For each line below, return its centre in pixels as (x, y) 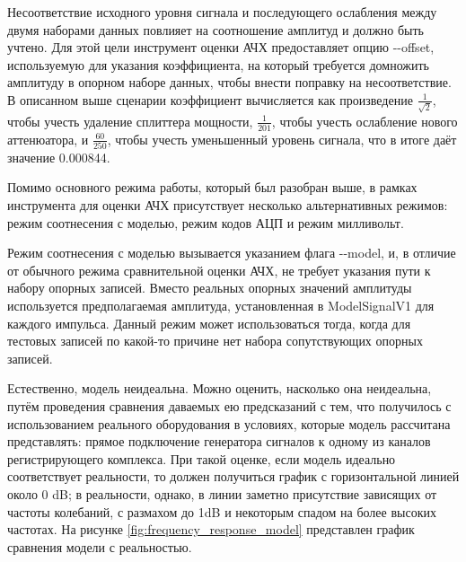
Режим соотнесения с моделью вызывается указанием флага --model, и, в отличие (232, 253)
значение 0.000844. (59, 157)
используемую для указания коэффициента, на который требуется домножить (218, 64)
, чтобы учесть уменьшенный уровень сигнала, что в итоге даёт (282, 139)
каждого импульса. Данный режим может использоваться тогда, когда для (209, 323)
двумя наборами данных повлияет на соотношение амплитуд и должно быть (215, 29)
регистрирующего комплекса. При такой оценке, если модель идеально (202, 458)
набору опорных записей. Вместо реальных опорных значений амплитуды (210, 288)
